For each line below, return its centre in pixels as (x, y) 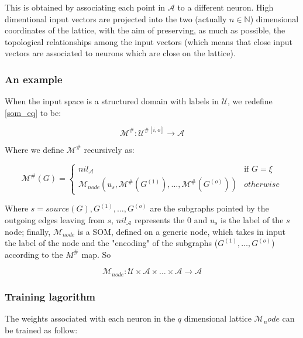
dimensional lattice (218, 318)
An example (34, 79)
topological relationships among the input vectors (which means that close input (149, 41)
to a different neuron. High (225, 7)
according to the (34, 254)
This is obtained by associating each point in (85, 7)
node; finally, (28, 231)
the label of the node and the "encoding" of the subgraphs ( (111, 243)
